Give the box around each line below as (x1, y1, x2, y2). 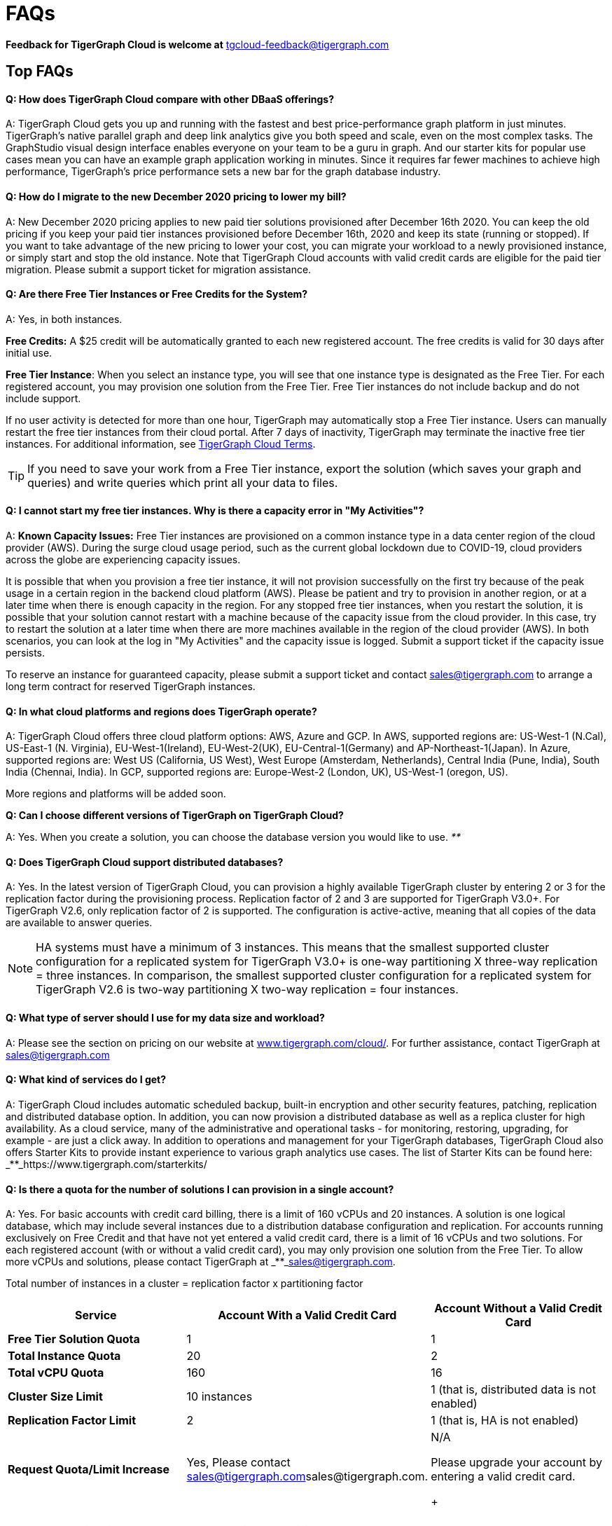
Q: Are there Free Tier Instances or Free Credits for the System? (6, 288, 308, 301)
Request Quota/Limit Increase (8, 1462, 170, 1477)
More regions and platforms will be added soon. (6, 788, 226, 800)
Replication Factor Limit (8, 1413, 137, 1428)
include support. (6, 392, 81, 404)
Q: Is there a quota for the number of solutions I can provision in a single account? (6, 1183, 394, 1195)
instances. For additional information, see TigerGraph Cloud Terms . (6, 437, 316, 450)
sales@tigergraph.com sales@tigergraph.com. (186, 1469, 429, 1484)
